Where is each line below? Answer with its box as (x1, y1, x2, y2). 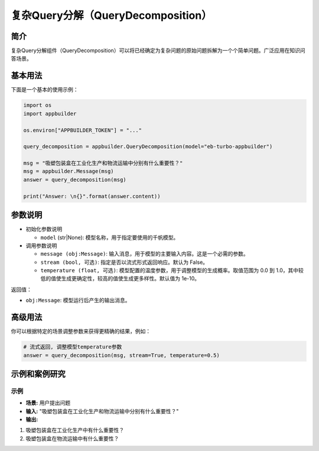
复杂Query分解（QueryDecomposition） (11, 9, 212, 22)
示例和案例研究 (11, 369, 66, 379)
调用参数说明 (25, 242, 57, 249)
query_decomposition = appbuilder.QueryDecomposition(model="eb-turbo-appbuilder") (23, 143, 273, 150)
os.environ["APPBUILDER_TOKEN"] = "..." (23, 127, 142, 133)
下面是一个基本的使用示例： (11, 86, 79, 93)
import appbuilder (23, 110, 77, 117)
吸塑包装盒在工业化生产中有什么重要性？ (25, 427, 124, 434)
